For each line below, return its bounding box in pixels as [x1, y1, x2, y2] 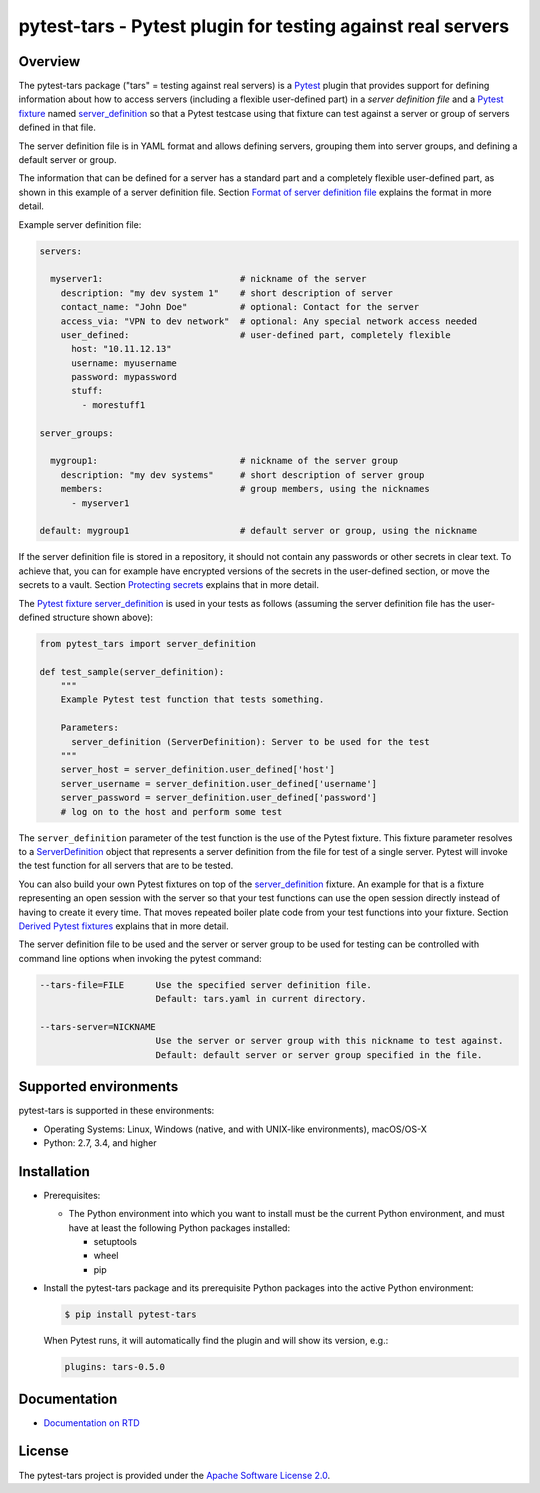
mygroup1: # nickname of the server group [50, 455, 399, 467]
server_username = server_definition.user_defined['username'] [60, 778, 378, 789]
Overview [18, 53, 81, 70]
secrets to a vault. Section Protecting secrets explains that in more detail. [18, 579, 320, 591]
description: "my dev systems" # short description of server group [60, 469, 425, 480]
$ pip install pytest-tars [64, 1309, 197, 1320]
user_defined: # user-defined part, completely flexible [60, 329, 452, 340]
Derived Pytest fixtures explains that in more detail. [18, 920, 229, 932]
